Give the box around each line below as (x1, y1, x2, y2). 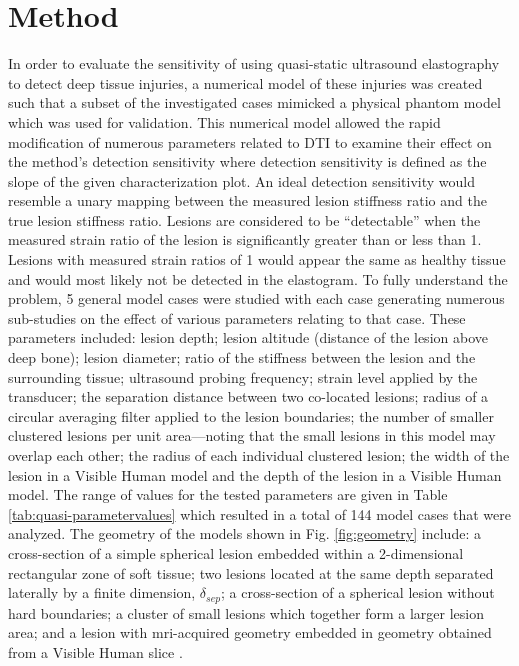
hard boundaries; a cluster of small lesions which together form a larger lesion (8, 602, 484, 623)
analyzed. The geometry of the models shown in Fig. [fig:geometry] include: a (8, 523, 481, 544)
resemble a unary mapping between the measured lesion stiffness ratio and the (8, 190, 487, 211)
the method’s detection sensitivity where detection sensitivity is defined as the (8, 151, 487, 172)
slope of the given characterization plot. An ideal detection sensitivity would (8, 170, 475, 191)
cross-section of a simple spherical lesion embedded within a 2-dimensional (8, 542, 464, 563)
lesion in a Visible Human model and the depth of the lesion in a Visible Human (8, 464, 502, 485)
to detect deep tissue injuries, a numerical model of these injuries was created (8, 72, 483, 93)
